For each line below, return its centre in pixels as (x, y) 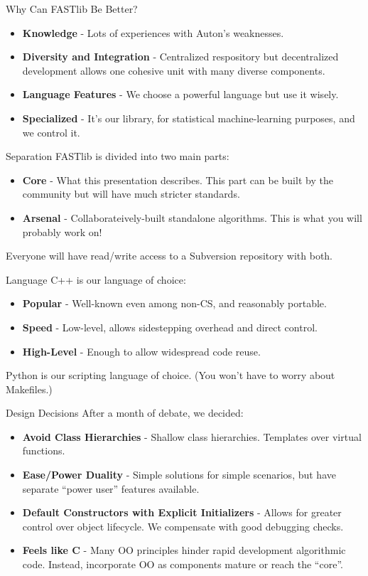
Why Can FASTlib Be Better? (72, 9)
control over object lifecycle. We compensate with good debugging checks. (183, 526)
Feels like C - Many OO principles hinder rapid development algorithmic (184, 550)
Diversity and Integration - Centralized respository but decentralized (180, 57)
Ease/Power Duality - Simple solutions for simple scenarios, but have (179, 475)
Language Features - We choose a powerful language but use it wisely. (180, 94)
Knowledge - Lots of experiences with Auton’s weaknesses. (153, 32)
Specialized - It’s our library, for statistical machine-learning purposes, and (189, 118)
